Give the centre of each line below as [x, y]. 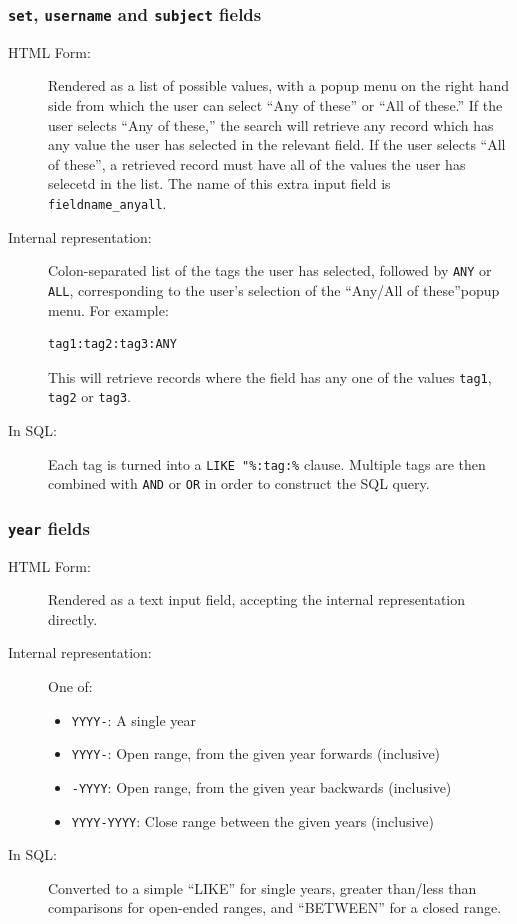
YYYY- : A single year [133, 719]
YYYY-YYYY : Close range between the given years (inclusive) [252, 820]
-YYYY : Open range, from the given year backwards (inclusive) [261, 786]
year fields [49, 527]
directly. [73, 618]
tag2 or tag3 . [89, 396]
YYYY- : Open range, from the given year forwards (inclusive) [256, 753]
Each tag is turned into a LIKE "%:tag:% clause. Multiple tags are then [267, 463]
